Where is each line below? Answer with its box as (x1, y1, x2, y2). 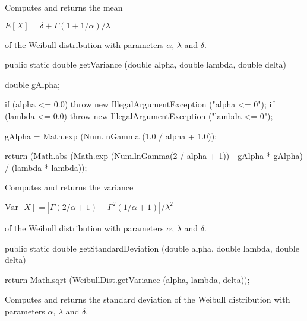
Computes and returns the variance (5, 181, 134, 193)
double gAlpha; (5, 78, 60, 90)
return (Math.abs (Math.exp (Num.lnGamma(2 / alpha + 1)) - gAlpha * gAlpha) (5, 150, 303, 162)
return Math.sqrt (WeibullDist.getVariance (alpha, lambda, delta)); (5, 273, 250, 285)
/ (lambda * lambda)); (5, 161, 87, 173)
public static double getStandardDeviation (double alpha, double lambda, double (5, 241, 299, 254)
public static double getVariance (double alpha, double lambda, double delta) (5, 58, 286, 71)
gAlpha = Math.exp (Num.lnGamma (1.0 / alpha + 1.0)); (5, 129, 217, 142)
